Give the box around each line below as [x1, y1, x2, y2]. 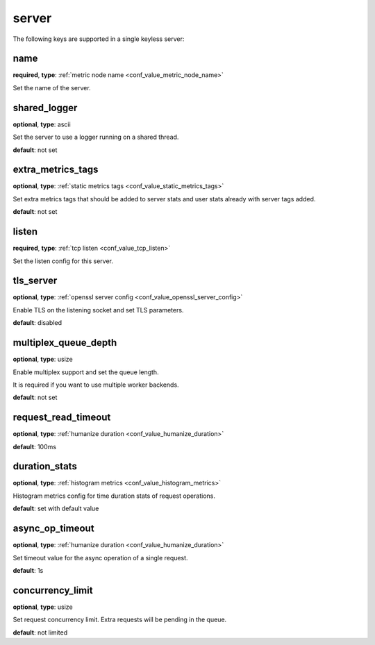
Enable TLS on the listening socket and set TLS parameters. [12, 305, 184, 314]
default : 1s [12, 566, 44, 574]
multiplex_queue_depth [12, 337, 117, 349]
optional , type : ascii [12, 120, 71, 128]
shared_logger [12, 101, 78, 114]
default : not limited [12, 628, 68, 637]
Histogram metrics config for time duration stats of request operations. [12, 492, 215, 500]
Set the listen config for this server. [12, 257, 114, 265]
